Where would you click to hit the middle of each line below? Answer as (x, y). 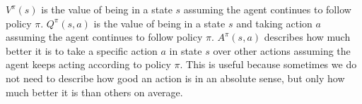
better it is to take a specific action (82, 50)
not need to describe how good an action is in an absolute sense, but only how (175, 78)
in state (186, 50)
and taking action (274, 23)
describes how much (307, 37)
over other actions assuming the (282, 50)
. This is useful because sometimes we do (268, 64)
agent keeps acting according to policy (88, 64)
